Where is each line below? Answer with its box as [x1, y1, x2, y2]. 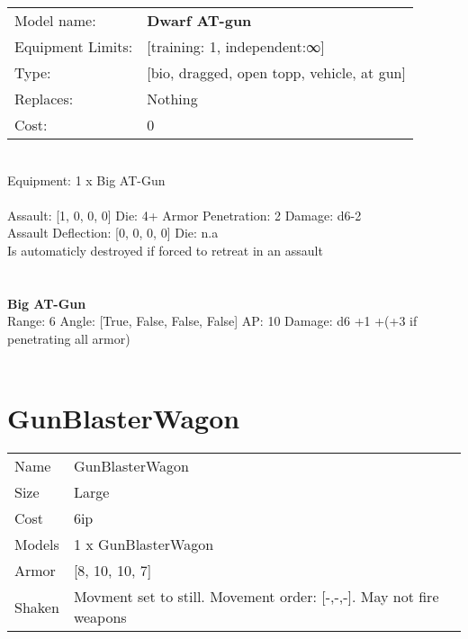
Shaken [14, 596, 59, 617]
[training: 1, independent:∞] [147, 36, 325, 57]
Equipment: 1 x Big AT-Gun [7, 170, 166, 189]
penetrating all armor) [7, 328, 130, 347]
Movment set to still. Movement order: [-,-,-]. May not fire [73, 586, 439, 607]
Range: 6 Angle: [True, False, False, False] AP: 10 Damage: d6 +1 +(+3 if [7, 311, 418, 330]
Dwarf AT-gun [147, 10, 252, 31]
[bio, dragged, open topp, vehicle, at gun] [147, 62, 406, 83]
